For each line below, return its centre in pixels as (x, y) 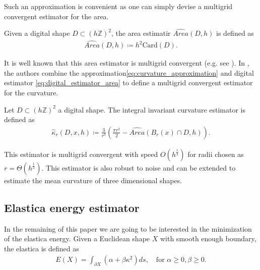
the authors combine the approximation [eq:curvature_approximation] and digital (129, 72)
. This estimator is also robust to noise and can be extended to (139, 167)
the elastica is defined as (42, 248)
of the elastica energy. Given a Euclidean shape (77, 238)
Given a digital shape (37, 33)
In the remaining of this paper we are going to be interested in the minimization (128, 228)
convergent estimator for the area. (56, 16)
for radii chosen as (216, 154)
